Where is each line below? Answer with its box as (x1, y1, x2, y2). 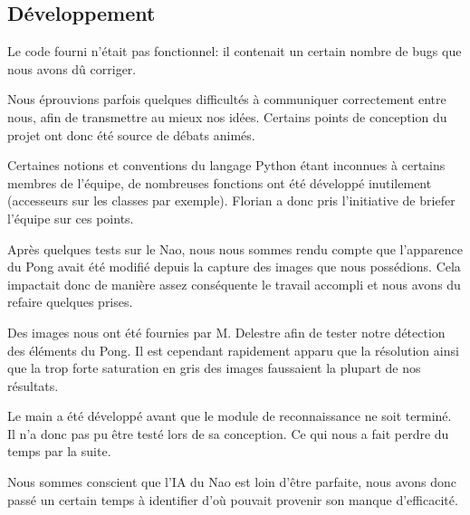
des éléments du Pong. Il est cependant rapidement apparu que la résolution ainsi (7, 340, 459, 359)
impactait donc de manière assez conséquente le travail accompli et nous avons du (7, 274, 461, 293)
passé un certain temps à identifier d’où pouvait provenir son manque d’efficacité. (7, 490, 458, 509)
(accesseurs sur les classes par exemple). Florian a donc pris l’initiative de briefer (7, 191, 456, 210)
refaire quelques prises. (7, 292, 133, 311)
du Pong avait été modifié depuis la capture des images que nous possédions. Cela (7, 257, 461, 276)
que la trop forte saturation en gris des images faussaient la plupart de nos (7, 358, 421, 377)
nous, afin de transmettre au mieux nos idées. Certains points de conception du (7, 107, 447, 126)
